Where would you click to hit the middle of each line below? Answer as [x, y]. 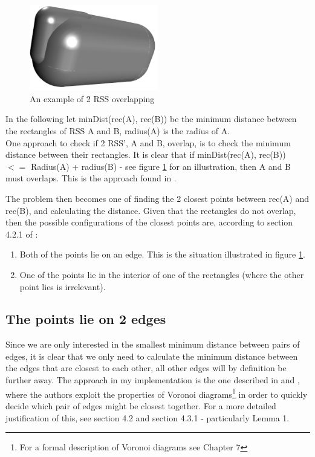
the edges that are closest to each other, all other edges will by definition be [146, 368]
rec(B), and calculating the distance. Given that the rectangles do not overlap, [151, 210]
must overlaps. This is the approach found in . [91, 178]
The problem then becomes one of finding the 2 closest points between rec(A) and [157, 198]
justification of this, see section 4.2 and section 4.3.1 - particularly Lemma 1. [148, 417]
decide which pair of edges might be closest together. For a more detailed [141, 405]
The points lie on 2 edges [86, 319]
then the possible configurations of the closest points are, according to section [149, 222]
